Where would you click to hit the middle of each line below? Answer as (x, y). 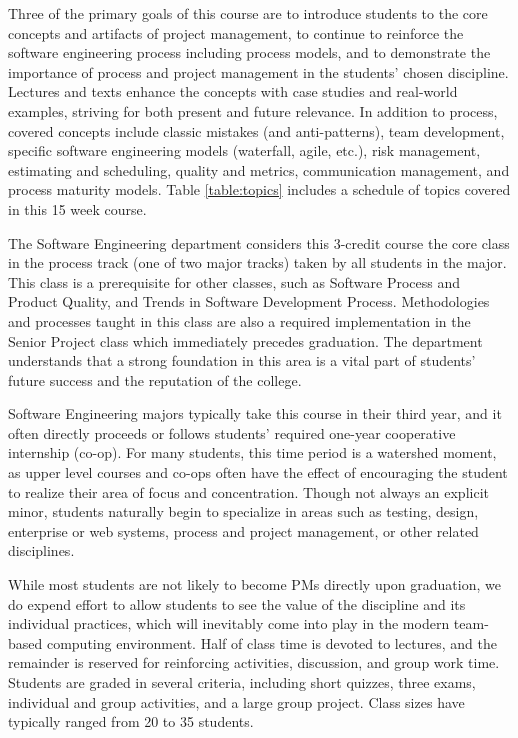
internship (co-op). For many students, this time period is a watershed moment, (252, 452)
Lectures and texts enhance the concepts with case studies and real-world (233, 91)
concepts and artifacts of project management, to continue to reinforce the (236, 32)
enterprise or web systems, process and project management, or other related (243, 530)
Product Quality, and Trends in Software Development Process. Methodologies (249, 301)
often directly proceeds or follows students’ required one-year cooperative (232, 432)
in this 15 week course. (77, 208)
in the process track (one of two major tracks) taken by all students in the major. (257, 262)
